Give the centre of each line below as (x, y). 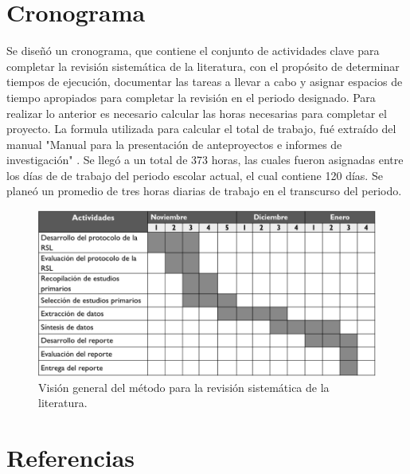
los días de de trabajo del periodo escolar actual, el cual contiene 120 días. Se (195, 175)
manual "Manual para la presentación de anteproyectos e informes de (174, 144)
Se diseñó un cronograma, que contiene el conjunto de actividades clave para (193, 51)
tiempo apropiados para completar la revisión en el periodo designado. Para (191, 97)
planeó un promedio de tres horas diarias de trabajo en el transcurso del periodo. (204, 191)
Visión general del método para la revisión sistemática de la (184, 387)
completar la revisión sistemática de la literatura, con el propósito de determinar (203, 66)
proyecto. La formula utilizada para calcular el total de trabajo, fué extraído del (201, 129)
